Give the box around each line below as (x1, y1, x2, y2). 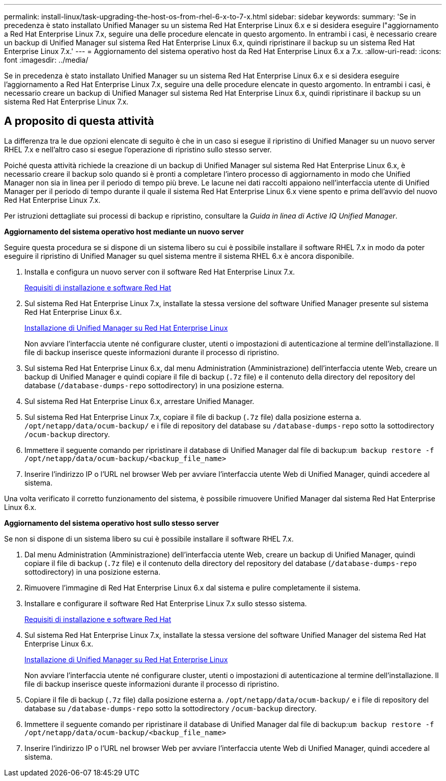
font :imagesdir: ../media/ (4, 56, 89, 64)
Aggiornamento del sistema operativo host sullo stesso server (4, 518, 219, 527)
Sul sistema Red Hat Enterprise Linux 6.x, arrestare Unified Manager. (24, 396, 255, 406)
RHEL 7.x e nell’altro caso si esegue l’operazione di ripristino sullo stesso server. (4, 145, 272, 154)
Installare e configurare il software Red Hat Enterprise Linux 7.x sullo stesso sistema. (24, 599, 307, 608)
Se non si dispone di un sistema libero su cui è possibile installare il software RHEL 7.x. (4, 534, 294, 543)
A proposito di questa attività (4, 115, 154, 128)
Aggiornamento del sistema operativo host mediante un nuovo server (4, 227, 244, 236)
